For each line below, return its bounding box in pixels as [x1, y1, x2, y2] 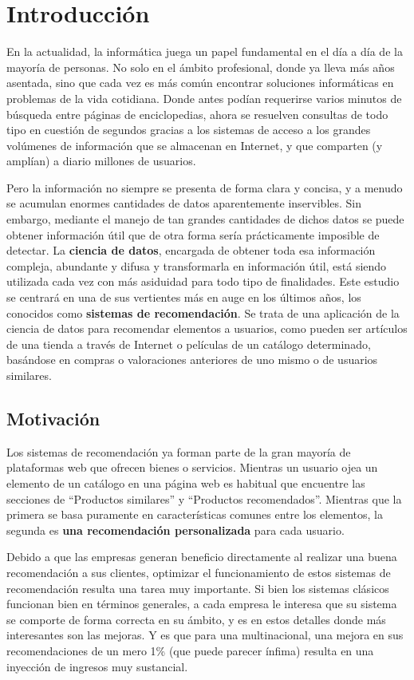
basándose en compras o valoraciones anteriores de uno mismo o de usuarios [6, 351, 378, 368]
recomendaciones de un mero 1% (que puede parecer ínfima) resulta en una [6, 642, 374, 658]
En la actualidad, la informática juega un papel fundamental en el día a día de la [6, 43, 403, 60]
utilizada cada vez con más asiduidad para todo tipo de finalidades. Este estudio [6, 273, 400, 290]
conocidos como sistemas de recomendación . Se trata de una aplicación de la [6, 304, 400, 321]
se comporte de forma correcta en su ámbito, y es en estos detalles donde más [6, 611, 386, 627]
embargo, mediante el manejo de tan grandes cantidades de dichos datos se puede [6, 211, 404, 227]
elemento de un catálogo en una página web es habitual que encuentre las [6, 474, 365, 491]
